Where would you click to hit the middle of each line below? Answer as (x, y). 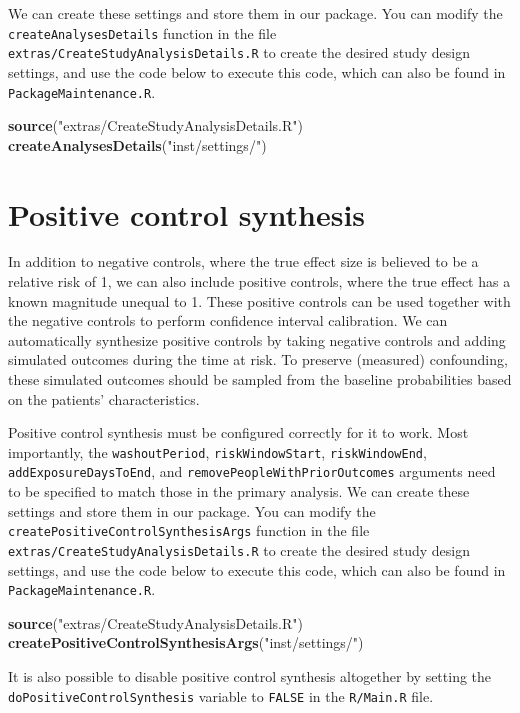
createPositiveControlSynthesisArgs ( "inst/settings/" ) (186, 642)
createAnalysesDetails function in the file (142, 32)
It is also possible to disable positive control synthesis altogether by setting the (250, 676)
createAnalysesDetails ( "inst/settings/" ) (137, 144)
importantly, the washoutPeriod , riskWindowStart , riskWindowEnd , (217, 451)
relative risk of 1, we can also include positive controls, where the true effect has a (259, 281)
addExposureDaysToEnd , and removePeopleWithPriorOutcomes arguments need (252, 471)
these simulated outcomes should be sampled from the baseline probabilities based (260, 379)
